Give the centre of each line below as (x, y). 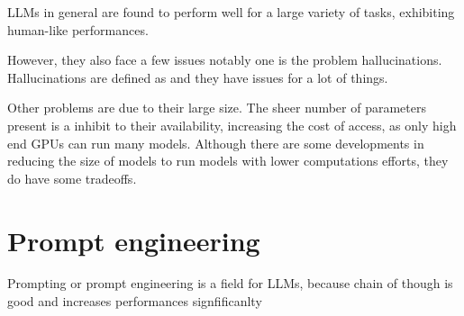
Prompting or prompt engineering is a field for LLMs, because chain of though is (230, 283)
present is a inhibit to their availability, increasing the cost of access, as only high (232, 125)
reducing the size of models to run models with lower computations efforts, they (228, 161)
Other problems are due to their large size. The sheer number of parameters (217, 108)
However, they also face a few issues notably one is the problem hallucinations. (225, 60)
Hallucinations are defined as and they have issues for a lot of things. (198, 77)
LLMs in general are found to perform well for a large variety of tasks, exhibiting (231, 12)
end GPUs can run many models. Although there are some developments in (216, 143)
